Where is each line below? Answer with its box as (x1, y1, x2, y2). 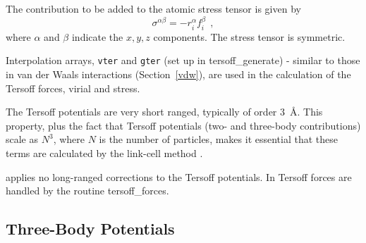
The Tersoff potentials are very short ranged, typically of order (6, 104, 277, 119)
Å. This (290, 104, 323, 119)
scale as (6, 132, 39, 147)
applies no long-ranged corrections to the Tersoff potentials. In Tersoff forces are (6, 169, 352, 184)
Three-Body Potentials (6, 218, 175, 239)
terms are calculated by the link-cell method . (6, 146, 203, 161)
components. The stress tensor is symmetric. (153, 29, 346, 44)
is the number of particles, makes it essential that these (99, 132, 338, 147)
